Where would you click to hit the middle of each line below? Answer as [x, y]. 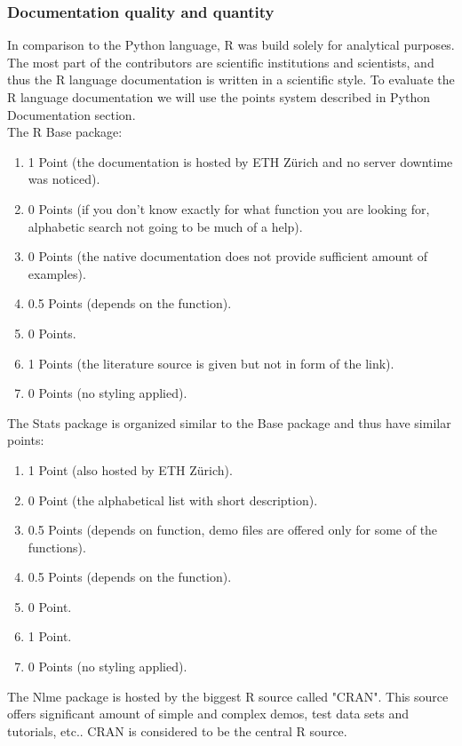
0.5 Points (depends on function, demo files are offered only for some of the [233, 530]
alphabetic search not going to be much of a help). [165, 226]
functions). [57, 547]
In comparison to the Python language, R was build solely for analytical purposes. [231, 45]
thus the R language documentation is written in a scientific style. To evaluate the [231, 79]
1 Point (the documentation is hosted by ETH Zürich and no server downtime [240, 161]
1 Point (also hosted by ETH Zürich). [130, 469]
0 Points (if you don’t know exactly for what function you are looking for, [229, 208]
